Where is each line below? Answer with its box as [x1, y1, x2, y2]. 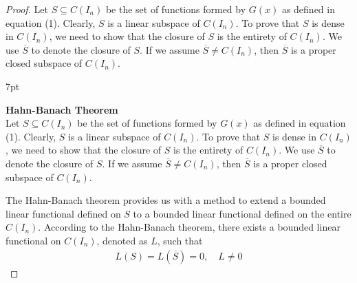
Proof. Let [6, 2, 48, 16]
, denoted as [96, 233, 148, 247]
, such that [157, 233, 203, 247]
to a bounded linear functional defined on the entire [133, 206, 351, 220]
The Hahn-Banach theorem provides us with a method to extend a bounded [6, 193, 326, 207]
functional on [6, 233, 61, 247]
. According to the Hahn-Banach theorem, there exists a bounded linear [38, 220, 340, 234]
